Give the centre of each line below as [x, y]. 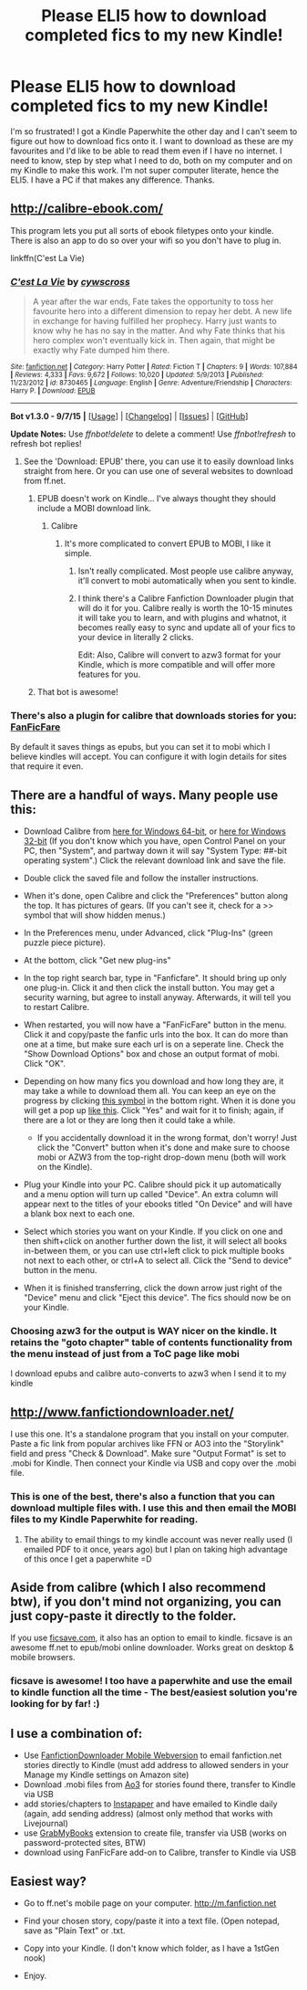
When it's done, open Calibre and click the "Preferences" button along [156, 896]
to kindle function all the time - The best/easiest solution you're [154, 1692]
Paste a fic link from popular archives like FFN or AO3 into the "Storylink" [148, 1444]
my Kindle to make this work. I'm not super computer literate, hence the [145, 170]
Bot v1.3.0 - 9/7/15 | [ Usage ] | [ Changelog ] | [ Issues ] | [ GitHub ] [129, 416]
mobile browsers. [43, 1658]
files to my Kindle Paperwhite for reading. [104, 1520]
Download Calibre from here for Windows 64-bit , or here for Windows [154, 831]
